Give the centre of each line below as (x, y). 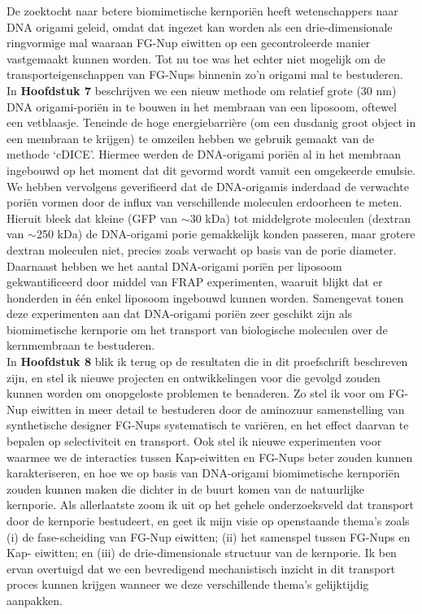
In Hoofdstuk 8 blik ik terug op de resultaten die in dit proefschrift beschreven (207, 361)
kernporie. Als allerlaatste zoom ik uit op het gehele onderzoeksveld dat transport (211, 505)
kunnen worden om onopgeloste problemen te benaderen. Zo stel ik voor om (196, 393)
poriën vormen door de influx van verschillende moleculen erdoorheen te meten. (204, 202)
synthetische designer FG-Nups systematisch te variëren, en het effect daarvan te (208, 425)
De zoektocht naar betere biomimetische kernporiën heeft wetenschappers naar (202, 11)
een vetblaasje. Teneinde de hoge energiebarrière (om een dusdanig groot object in (211, 122)
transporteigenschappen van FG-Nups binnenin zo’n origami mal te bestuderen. (205, 74)
